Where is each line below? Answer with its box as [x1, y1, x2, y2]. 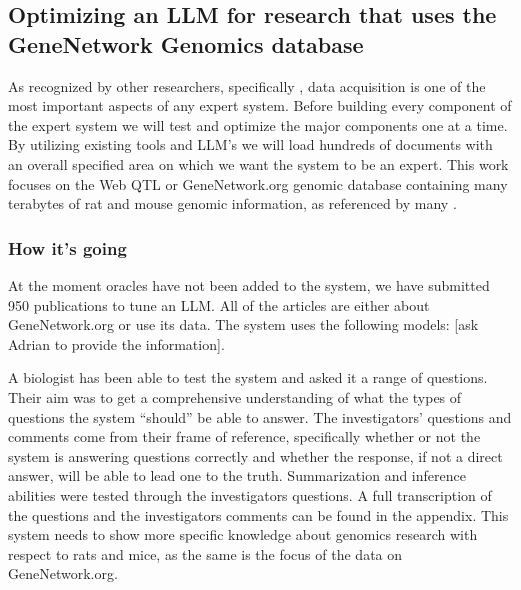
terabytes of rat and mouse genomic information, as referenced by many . [8, 193, 457, 214]
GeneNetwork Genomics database [8, 28, 364, 59]
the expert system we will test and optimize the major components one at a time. [8, 114, 508, 135]
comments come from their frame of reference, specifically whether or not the [8, 426, 481, 447]
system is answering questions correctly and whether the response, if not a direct [8, 445, 503, 466]
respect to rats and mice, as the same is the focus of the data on [8, 543, 403, 564]
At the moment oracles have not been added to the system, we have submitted [8, 274, 490, 295]
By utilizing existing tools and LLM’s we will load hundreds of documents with [8, 134, 493, 155]
